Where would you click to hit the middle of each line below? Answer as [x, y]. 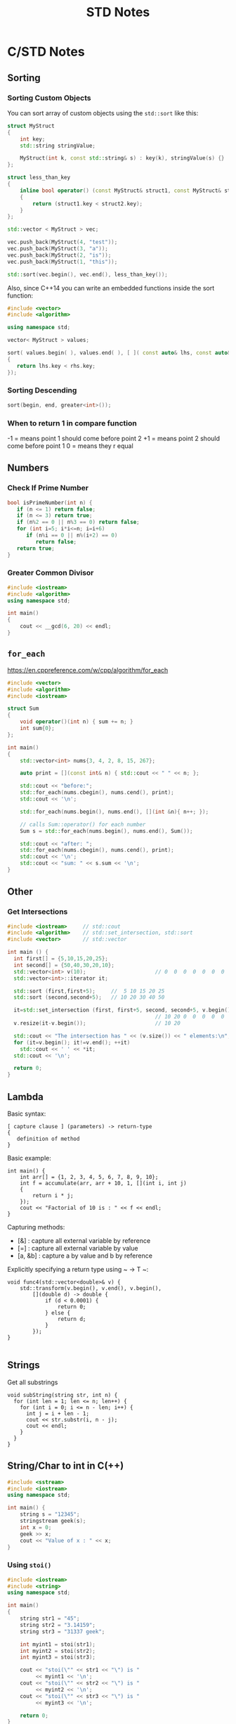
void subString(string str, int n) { [63, 1395]
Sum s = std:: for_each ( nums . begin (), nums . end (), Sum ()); [106, 831]
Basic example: [29, 1158]
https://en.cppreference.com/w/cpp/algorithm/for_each [88, 670]
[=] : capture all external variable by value [78, 1249]
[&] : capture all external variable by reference [84, 1241]
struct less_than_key [39, 178]
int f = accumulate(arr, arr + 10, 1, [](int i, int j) [104, 1183]
